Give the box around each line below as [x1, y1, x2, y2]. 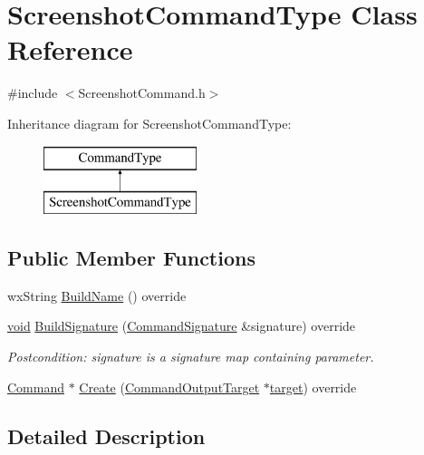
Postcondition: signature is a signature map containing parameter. [7, 347, 374, 366]
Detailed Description [7, 421, 206, 450]
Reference [7, 31, 133, 68]
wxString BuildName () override [7, 286, 187, 305]
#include [7, 83, 58, 102]
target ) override [269, 377, 357, 396]
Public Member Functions [7, 244, 255, 272]
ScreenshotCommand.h [78, 83, 206, 102]
